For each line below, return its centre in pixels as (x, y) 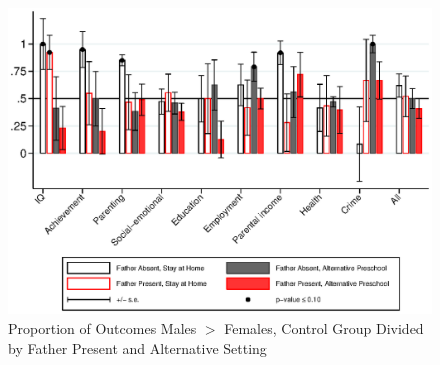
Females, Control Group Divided (324, 328)
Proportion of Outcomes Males (102, 328)
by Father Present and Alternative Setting (137, 347)
